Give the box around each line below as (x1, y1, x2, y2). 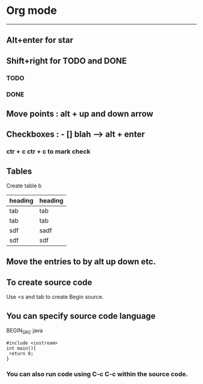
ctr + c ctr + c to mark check (6, 148, 91, 156)
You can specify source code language (6, 311, 156, 321)
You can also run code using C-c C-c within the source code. (6, 369, 188, 378)
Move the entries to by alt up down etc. (6, 256, 156, 267)
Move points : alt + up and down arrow (6, 108, 153, 119)
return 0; (8, 350, 34, 357)
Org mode (6, 4, 57, 18)
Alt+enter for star (6, 35, 74, 45)
